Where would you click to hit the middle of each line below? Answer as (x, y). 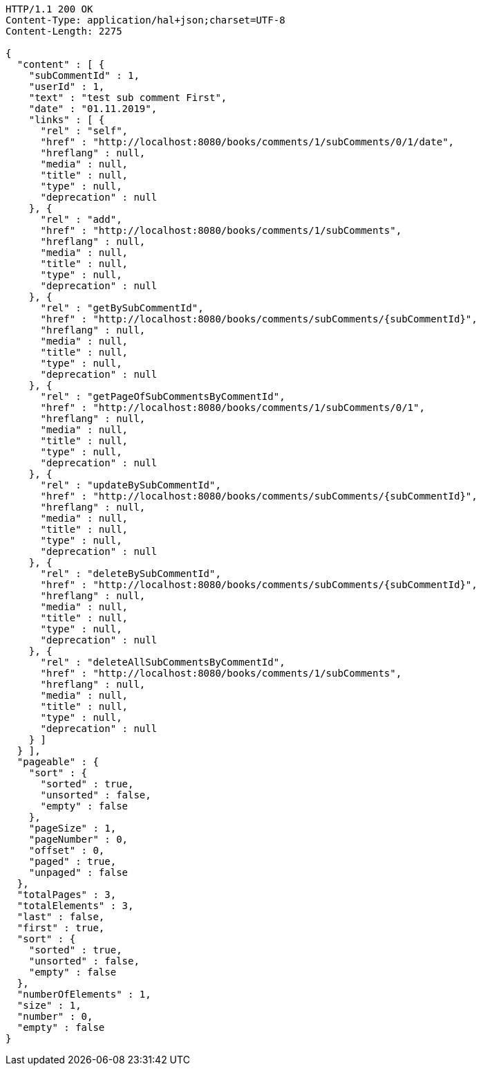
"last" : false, (61, 917)
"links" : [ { (67, 120)
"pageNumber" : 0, (78, 839)
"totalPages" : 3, (67, 895)
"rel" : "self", (84, 131)
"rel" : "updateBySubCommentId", (131, 485)
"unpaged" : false (78, 872)
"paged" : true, (73, 861)
